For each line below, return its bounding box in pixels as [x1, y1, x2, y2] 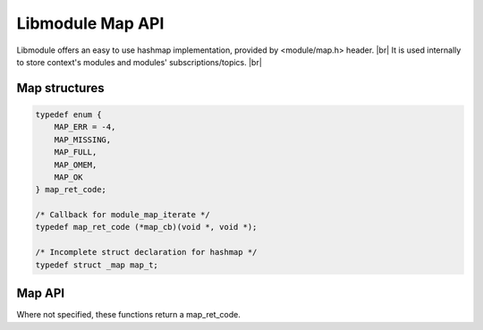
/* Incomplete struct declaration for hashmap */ [35, 247, 258, 258]
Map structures [16, 80, 105, 96]
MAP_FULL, [54, 148, 97, 157]
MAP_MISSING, [54, 134, 112, 145]
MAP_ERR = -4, [54, 122, 116, 132]
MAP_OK [54, 172, 83, 182]
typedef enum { [35, 109, 102, 120]
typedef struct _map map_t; [35, 259, 158, 270]
